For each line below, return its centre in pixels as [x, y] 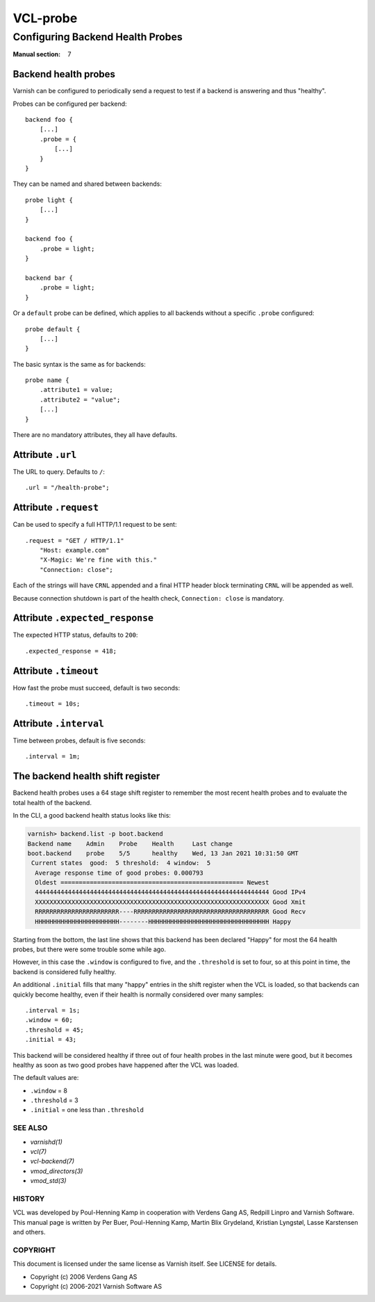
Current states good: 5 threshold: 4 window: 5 [121, 863]
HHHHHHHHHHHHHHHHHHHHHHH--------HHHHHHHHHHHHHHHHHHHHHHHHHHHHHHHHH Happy [163, 921]
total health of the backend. [52, 802]
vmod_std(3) [48, 1181]
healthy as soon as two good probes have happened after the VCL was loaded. [126, 1065]
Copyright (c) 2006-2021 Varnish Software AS [96, 1287]
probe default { [53, 329]
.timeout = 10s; [53, 704]
